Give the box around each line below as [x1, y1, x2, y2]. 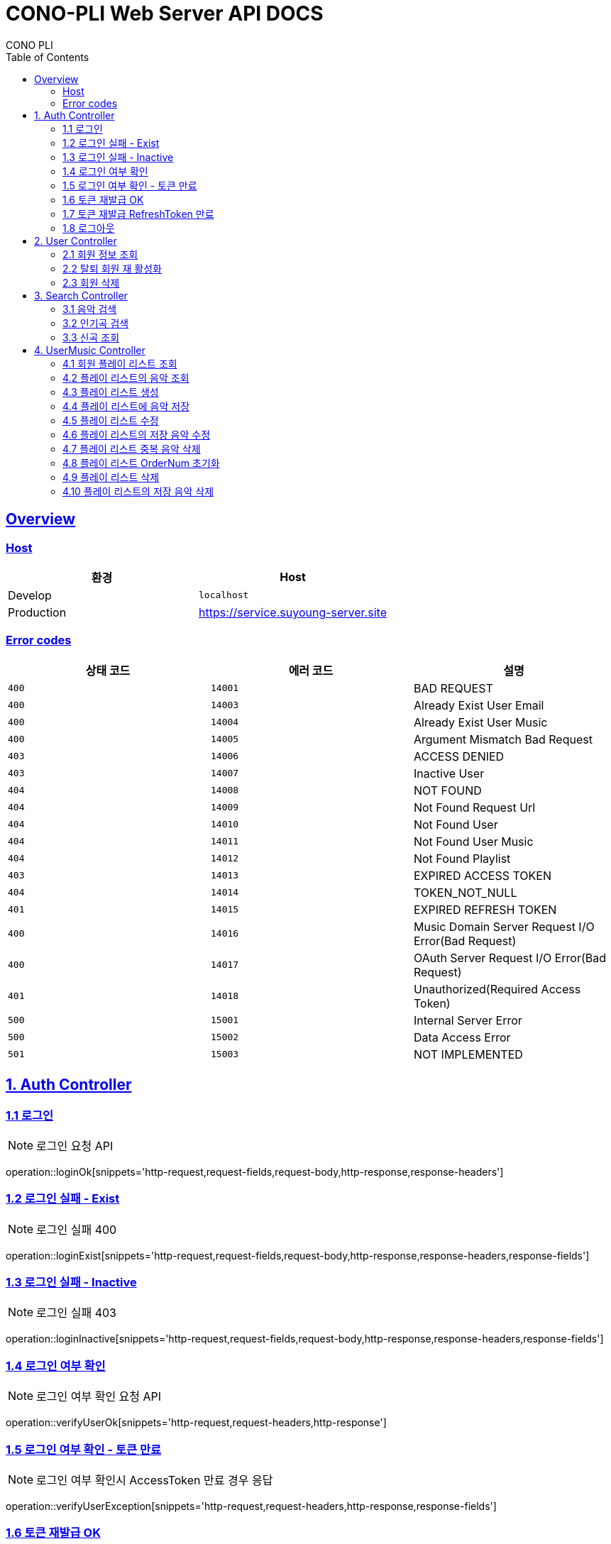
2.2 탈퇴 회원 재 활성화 [62, 262, 162, 275]
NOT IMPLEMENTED [413, 1047, 523, 1061]
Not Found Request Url [413, 800, 536, 815]
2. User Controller [34, 234, 117, 247]
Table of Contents [6, 50, 89, 63]
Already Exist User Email [413, 697, 544, 712]
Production [8, 605, 67, 619]
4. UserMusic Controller [34, 343, 145, 356]
